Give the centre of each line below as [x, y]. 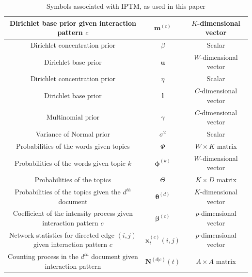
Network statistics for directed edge [62, 234]
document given [115, 256]
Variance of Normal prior [73, 134]
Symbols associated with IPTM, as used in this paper [126, 6]
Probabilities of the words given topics [73, 146]
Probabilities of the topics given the [68, 191]
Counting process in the [43, 256]
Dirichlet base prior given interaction [73, 23]
